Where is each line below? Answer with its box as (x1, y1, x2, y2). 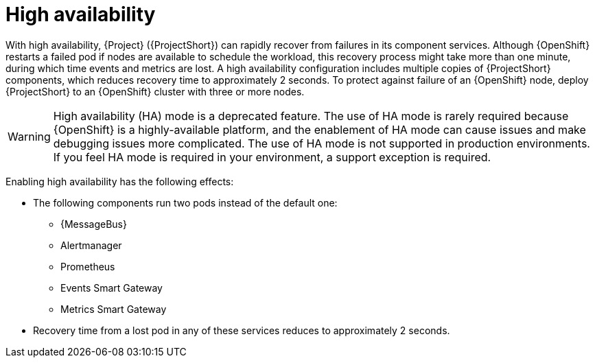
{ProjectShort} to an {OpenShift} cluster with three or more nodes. (5, 85, 305, 97)
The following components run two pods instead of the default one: (33, 196, 338, 209)
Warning (8, 129, 51, 143)
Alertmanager (60, 239, 122, 251)
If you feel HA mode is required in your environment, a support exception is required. (53, 150, 491, 164)
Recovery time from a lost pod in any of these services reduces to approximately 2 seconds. (33, 324, 450, 336)
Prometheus (60, 260, 115, 272)
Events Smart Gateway (60, 281, 163, 294)
